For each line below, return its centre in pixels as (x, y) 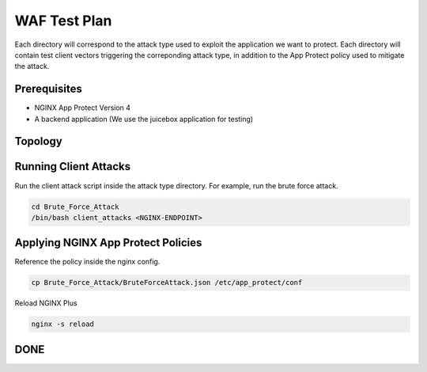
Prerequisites (48, 89)
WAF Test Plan (63, 21)
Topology (38, 141)
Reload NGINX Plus (46, 303)
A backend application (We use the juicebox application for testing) (144, 119)
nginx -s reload (63, 324)
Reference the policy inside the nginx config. (87, 262)
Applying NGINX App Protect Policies (108, 243)
